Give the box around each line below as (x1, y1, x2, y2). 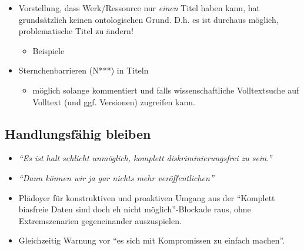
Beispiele (32, 44, 65, 56)
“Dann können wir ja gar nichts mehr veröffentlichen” (18, 171, 214, 184)
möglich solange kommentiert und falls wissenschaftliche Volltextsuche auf (32, 84, 299, 96)
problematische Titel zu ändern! (18, 25, 133, 37)
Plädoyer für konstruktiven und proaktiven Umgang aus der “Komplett (18, 191, 275, 204)
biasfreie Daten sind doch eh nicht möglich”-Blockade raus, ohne (18, 203, 251, 215)
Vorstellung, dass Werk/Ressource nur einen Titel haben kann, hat (18, 2, 260, 14)
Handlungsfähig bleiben (5, 124, 151, 142)
